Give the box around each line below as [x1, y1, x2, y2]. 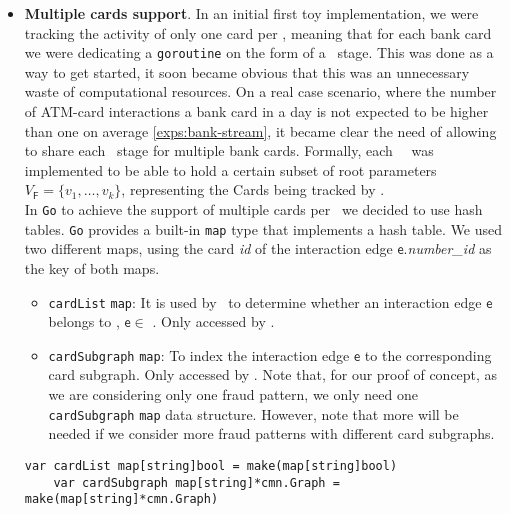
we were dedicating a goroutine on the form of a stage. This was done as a [24, 42, 494, 63]
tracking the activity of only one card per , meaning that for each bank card [24, 22, 492, 43]
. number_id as [403, 238, 492, 259]
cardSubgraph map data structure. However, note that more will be [48, 403, 459, 424]
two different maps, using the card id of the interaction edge [24, 238, 393, 259]
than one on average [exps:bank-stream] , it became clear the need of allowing [24, 120, 497, 141]
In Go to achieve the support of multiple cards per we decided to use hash [24, 199, 483, 219]
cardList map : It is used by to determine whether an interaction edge [48, 291, 482, 312]
